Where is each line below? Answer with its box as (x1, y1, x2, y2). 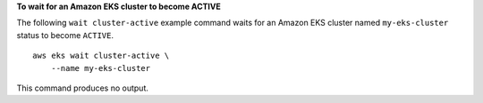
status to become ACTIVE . (16, 29, 114, 40)
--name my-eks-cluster (50, 63, 151, 73)
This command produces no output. (16, 83, 149, 93)
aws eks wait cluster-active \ (32, 51, 170, 61)
